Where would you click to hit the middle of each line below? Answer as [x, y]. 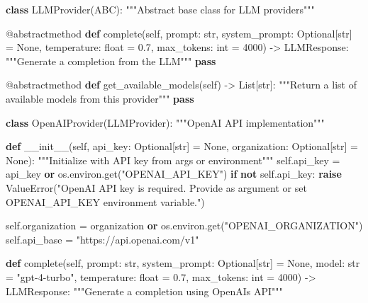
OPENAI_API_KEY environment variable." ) [105, 201]
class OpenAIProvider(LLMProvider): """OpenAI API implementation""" [165, 122]
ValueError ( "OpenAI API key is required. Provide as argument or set [156, 187]
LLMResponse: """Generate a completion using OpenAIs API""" [144, 291]
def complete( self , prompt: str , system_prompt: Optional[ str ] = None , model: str [183, 263]
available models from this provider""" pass [100, 98]
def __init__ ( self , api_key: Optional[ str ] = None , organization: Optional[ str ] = [182, 146]
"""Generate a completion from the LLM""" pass [111, 61]
